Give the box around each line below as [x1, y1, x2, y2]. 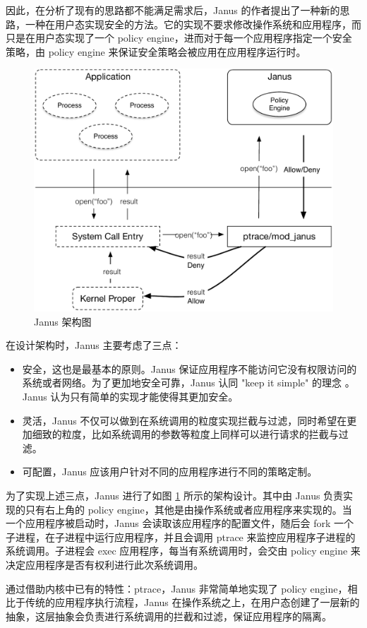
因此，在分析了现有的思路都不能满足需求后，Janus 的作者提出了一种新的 [6, 3, 340, 17]
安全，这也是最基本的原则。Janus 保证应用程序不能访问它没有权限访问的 [22, 361, 357, 376]
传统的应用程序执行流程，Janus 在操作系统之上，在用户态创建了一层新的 [25, 595, 360, 610]
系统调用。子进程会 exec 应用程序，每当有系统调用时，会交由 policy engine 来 [6, 543, 361, 558]
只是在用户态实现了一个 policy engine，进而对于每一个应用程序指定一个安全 [6, 30, 352, 45]
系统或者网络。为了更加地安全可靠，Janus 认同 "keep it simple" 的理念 [22, 375, 342, 390]
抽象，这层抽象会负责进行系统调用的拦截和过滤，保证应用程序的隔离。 [6, 608, 332, 623]
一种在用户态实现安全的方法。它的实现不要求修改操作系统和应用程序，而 [25, 16, 361, 31]
